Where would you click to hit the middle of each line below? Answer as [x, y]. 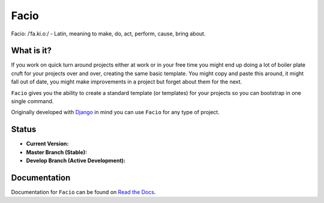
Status [24, 129]
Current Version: [47, 144]
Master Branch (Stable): [56, 152]
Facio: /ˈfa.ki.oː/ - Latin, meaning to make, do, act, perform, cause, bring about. [108, 34]
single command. [32, 101]
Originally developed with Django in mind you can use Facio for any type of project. [115, 112]
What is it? [31, 51]
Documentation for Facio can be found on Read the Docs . [83, 192]
